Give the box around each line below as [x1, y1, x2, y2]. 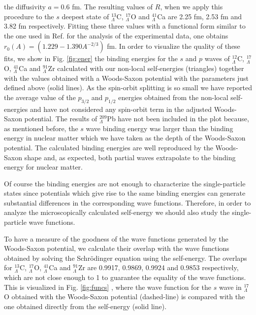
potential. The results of [24, 113, 97, 124]
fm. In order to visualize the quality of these [107, 41, 240, 51]
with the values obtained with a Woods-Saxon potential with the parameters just [4, 72, 249, 83]
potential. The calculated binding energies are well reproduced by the [4, 142, 213, 152]
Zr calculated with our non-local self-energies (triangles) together [48, 63, 244, 73]
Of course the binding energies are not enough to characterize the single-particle [4, 178, 246, 188]
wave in [219, 281, 242, 292]
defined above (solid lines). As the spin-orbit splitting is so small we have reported [4, 82, 252, 93]
